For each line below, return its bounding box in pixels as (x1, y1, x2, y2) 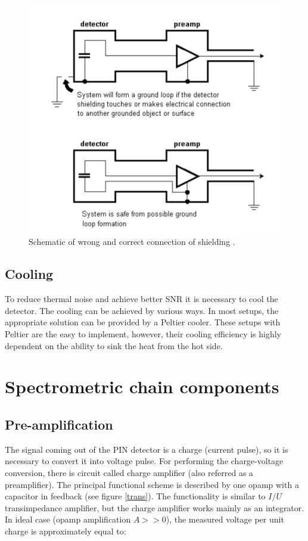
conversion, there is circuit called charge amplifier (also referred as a (5, 466, 254, 478)
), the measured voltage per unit (166, 513, 284, 526)
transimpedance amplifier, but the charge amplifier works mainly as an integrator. (5, 501, 304, 514)
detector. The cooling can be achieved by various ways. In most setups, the (5, 304, 279, 316)
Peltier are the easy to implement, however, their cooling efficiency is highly (5, 328, 282, 340)
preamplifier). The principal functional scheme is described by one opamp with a (5, 478, 299, 490)
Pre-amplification (5, 415, 113, 433)
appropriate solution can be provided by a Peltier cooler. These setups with (5, 316, 281, 328)
